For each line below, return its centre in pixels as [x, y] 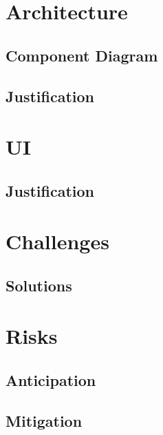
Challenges [57, 241]
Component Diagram [82, 55]
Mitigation [44, 420]
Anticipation [51, 380]
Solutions [39, 285]
